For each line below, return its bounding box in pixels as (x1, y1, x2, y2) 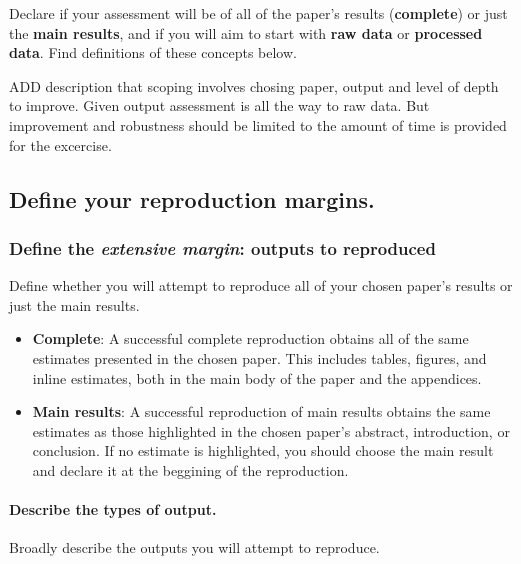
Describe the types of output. (9, 499, 217, 520)
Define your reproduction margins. (9, 183, 375, 214)
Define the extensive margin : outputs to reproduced (9, 235, 436, 260)
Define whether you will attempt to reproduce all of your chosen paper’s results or (9, 275, 513, 296)
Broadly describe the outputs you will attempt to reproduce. (9, 537, 380, 558)
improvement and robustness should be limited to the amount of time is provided (9, 114, 507, 135)
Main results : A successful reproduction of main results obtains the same (32, 401, 491, 422)
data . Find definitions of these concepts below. (9, 42, 297, 63)
